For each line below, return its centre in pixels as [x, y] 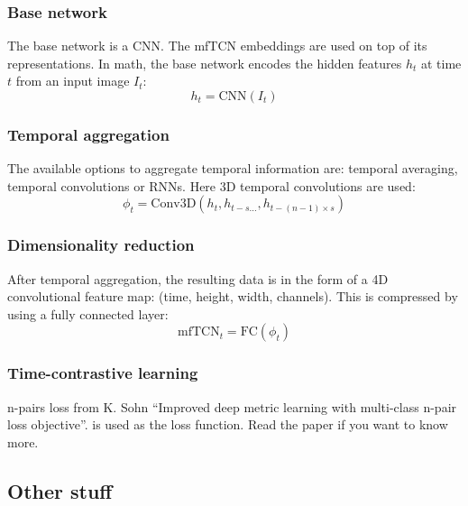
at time [441, 63]
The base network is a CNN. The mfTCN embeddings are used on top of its [217, 46]
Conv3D [174, 204]
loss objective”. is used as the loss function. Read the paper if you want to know [228, 424]
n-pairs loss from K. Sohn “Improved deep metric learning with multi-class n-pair [232, 406]
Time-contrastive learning [103, 373]
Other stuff [60, 490]
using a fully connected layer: [88, 313]
